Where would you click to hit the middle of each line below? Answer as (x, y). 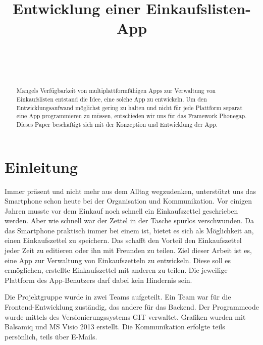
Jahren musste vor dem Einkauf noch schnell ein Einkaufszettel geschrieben (121, 210)
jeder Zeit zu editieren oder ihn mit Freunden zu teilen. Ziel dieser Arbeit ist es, (128, 250)
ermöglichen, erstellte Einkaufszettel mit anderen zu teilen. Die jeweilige (116, 270)
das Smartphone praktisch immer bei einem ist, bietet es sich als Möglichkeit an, (129, 230)
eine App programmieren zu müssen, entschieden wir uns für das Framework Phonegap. (131, 116)
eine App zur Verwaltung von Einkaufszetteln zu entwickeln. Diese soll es (118, 260)
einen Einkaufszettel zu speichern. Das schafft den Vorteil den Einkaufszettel (123, 240)
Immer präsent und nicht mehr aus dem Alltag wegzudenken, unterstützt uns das (130, 191)
